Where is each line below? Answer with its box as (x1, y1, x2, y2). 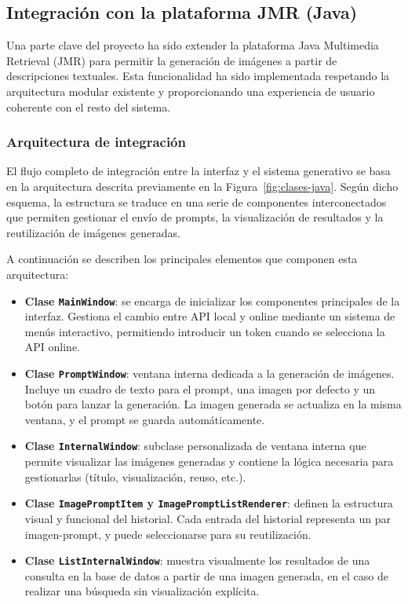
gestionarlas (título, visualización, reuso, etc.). (24, 468, 246, 485)
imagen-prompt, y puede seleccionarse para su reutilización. (24, 525, 311, 542)
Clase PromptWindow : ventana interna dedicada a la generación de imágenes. (24, 364, 395, 381)
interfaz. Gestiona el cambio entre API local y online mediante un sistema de (24, 308, 395, 324)
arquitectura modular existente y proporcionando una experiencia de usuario (6, 82, 375, 99)
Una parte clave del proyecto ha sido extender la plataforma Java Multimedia (6, 37, 379, 53)
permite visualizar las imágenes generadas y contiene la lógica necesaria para (24, 453, 394, 470)
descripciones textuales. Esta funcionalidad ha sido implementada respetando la (6, 68, 390, 84)
